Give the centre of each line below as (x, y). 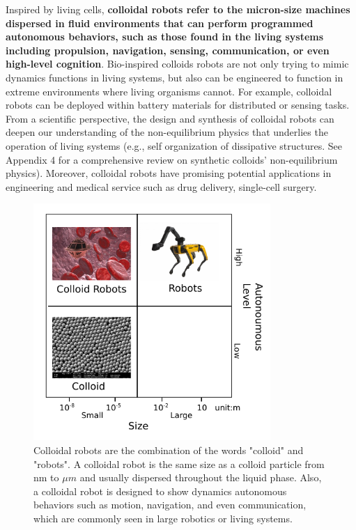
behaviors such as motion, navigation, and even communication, (170, 505)
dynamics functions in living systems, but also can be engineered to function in (175, 77)
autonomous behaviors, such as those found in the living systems (165, 37)
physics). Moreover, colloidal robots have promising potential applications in (169, 173)
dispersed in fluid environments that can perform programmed (160, 23)
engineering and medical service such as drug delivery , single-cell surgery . (161, 186)
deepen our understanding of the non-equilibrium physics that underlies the (167, 132)
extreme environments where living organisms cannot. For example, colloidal (169, 91)
